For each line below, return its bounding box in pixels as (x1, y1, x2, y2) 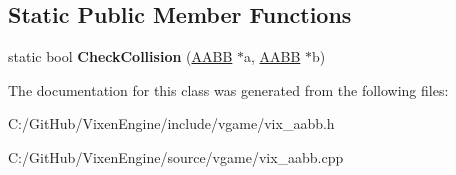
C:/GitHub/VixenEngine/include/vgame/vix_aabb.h (8, 113, 335, 134)
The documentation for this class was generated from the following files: (8, 79, 449, 100)
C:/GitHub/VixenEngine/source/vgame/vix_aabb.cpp (8, 146, 344, 167)
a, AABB (243, 46, 301, 67)
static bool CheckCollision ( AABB (8, 46, 233, 67)
